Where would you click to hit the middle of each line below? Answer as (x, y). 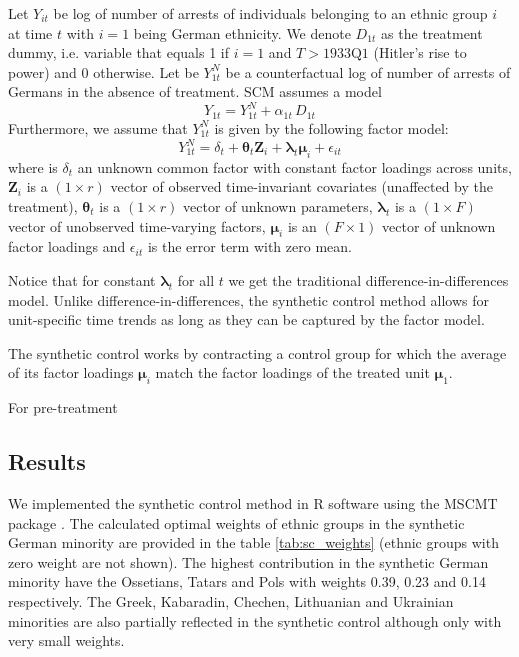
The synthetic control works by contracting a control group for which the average (257, 352)
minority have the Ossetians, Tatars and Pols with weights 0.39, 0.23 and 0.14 (247, 581)
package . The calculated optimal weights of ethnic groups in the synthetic (236, 522)
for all (196, 279)
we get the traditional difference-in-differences (368, 279)
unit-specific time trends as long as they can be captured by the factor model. (246, 319)
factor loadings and (67, 246)
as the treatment (432, 32)
